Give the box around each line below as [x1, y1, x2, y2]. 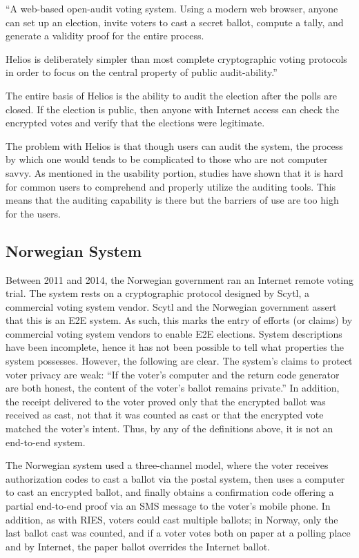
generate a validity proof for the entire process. [6, 28, 204, 43]
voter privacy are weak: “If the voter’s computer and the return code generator [6, 367, 340, 381]
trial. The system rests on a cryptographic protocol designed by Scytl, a [6, 286, 310, 300]
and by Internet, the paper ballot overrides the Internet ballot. [6, 539, 270, 553]
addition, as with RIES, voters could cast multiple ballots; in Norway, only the [6, 512, 338, 526]
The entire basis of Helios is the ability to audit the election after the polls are [6, 88, 337, 102]
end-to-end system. [6, 434, 86, 449]
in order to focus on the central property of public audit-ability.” [6, 65, 278, 79]
